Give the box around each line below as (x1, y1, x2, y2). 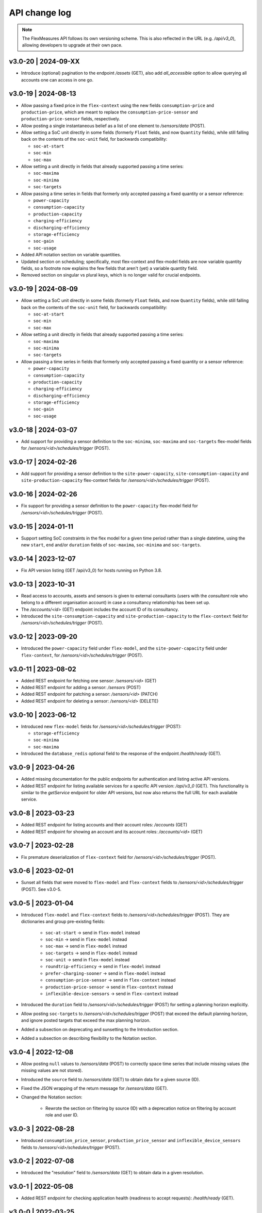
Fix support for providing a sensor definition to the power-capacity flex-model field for (21, 503, 198, 509)
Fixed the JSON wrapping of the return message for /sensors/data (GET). (21, 1085, 168, 1091)
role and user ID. (45, 1112, 79, 1118)
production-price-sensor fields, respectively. (21, 116, 120, 122)
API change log (9, 7, 71, 18)
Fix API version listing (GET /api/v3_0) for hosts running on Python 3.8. (21, 567, 162, 573)
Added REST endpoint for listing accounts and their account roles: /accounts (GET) (21, 822, 188, 828)
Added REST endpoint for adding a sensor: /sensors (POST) (21, 685, 141, 690)
